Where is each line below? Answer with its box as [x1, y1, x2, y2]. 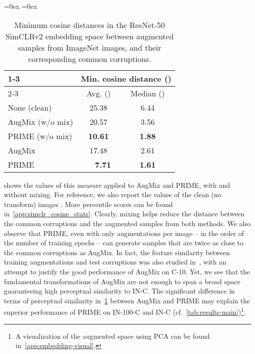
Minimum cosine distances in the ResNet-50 [14, 19, 165, 30]
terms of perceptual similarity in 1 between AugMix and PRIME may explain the [4, 295, 250, 305]
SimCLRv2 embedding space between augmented [5, 30, 174, 42]
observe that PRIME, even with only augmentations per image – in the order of [4, 228, 244, 238]
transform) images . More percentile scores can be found [4, 199, 173, 209]
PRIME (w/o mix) [8, 130, 72, 142]
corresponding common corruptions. [28, 53, 152, 64]
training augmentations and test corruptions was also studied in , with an [4, 257, 227, 267]
